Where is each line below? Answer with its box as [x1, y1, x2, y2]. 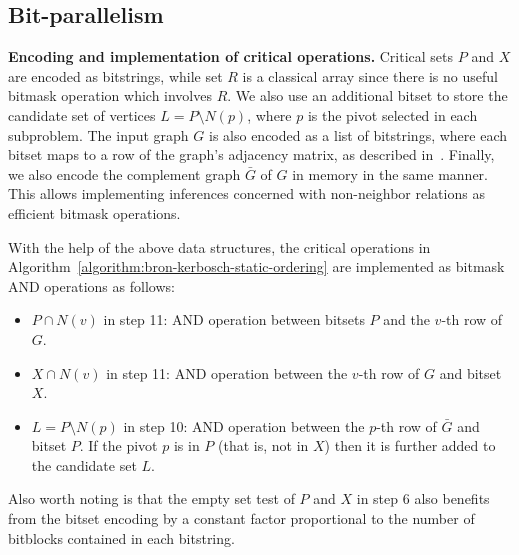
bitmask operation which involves [8, 85, 212, 106]
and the [383, 309, 430, 330]
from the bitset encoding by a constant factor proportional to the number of [8, 508, 475, 529]
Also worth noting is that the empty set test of [8, 488, 295, 509]
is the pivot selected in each [307, 104, 478, 125]
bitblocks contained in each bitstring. [8, 527, 235, 548]
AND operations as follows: [8, 275, 175, 296]
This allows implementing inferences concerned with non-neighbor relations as [8, 183, 485, 204]
